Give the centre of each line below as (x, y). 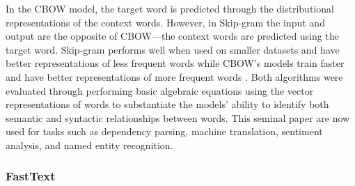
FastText (31, 176)
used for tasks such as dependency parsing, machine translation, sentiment (164, 131)
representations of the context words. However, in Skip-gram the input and (165, 22)
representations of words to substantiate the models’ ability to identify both (167, 104)
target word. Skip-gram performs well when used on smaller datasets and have (173, 49)
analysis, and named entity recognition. (89, 145)
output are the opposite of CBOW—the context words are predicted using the (172, 36)
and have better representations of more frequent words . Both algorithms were (174, 76)
